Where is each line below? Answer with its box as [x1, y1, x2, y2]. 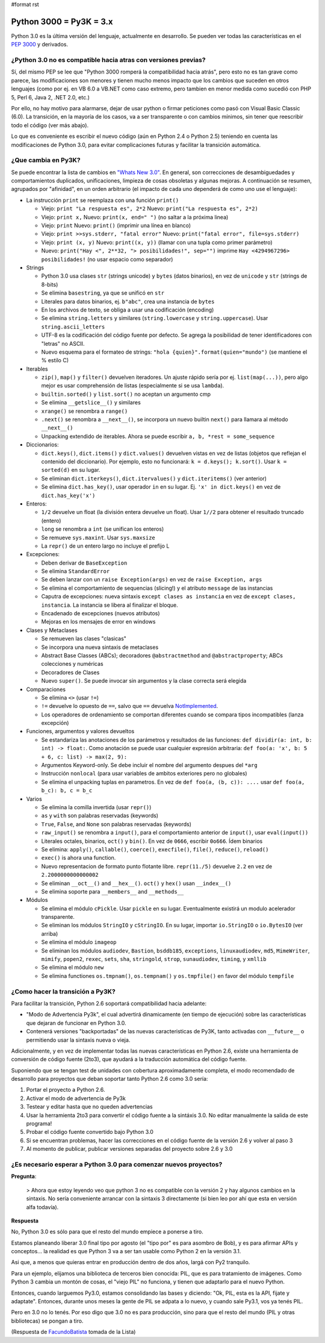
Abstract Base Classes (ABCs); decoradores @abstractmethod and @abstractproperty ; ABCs [41, 651, 283, 659]
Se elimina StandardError [41, 568, 110, 575]
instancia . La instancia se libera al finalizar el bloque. [41, 601, 179, 609]
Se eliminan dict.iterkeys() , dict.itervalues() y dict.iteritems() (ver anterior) [41, 475, 267, 482]
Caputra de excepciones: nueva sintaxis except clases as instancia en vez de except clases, [41, 593, 296, 600]
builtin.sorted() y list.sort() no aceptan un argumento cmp [41, 390, 211, 398]
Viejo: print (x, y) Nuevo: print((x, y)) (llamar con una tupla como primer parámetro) [41, 239, 273, 246]
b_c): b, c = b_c [41, 787, 93, 794]
